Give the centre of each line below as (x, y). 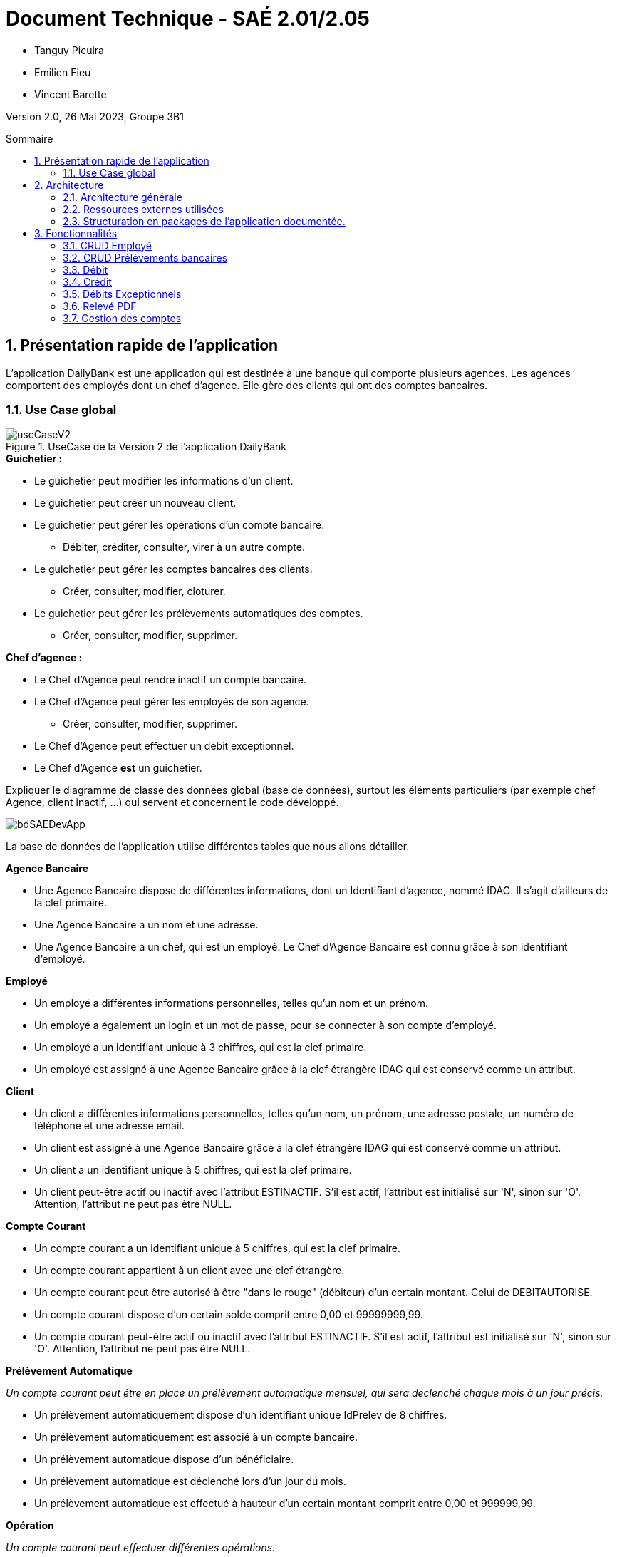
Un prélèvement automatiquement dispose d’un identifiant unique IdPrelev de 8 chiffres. (241, 1415)
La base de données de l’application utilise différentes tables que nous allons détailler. (208, 847)
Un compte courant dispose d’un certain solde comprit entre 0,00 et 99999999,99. (229, 1315)
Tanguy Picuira (69, 50)
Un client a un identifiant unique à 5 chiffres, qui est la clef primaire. (193, 1170)
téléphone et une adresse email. (109, 1126)
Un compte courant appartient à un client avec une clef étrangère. (190, 1271)
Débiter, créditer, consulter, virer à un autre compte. (184, 547)
